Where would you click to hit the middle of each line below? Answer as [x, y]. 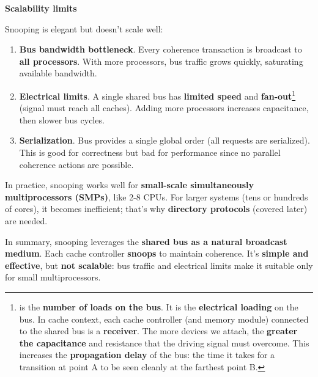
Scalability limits [41, 8]
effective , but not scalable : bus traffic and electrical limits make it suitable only [159, 265]
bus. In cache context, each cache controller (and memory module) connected [164, 319]
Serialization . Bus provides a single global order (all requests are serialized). [165, 140]
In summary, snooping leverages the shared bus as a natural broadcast [146, 241]
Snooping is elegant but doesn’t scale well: [84, 28]
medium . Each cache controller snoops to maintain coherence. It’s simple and [157, 253]
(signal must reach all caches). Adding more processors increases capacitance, [164, 108]
